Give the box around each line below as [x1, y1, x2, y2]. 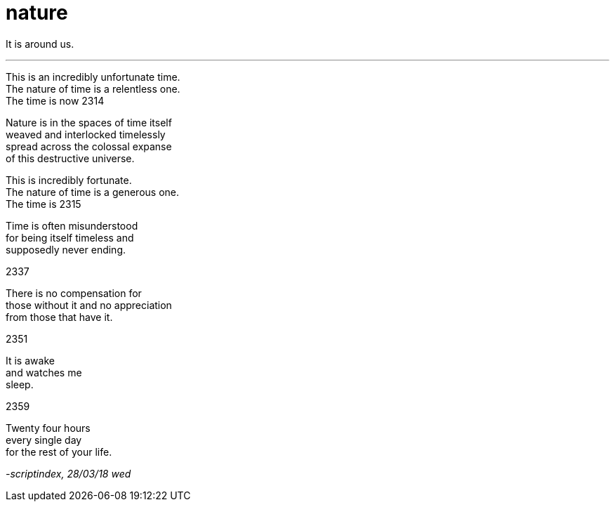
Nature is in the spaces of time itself [6, 116, 172, 129]
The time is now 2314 [6, 94, 105, 107]
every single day [6, 433, 82, 446]
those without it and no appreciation [6, 298, 172, 311]
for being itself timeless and [6, 231, 134, 244]
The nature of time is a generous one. [6, 185, 179, 198]
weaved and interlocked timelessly [6, 128, 166, 140]
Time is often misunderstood [6, 219, 138, 232]
